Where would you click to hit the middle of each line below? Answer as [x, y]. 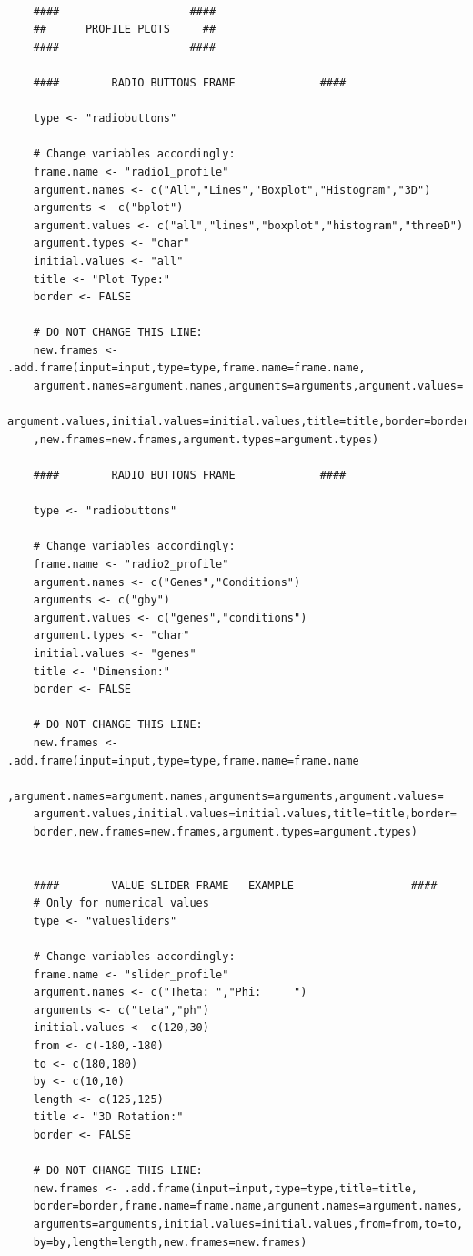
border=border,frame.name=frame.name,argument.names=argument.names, [248, 1206]
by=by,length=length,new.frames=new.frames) [170, 1242]
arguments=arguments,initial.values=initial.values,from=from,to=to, [248, 1224]
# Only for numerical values [121, 903]
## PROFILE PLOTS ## [125, 30]
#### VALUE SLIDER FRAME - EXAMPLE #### [235, 885]
